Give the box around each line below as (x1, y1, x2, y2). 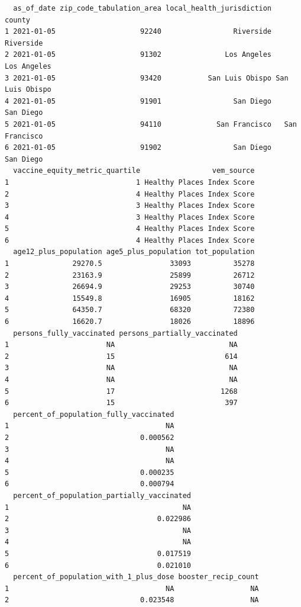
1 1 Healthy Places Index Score (5, 178, 255, 187)
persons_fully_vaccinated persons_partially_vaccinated (13, 329, 238, 338)
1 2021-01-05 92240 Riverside (5, 27, 272, 36)
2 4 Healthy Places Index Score (5, 190, 255, 198)
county (5, 15, 30, 24)
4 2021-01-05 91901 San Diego (5, 97, 272, 105)
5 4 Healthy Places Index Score (5, 224, 255, 233)
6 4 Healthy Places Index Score (5, 236, 255, 245)
